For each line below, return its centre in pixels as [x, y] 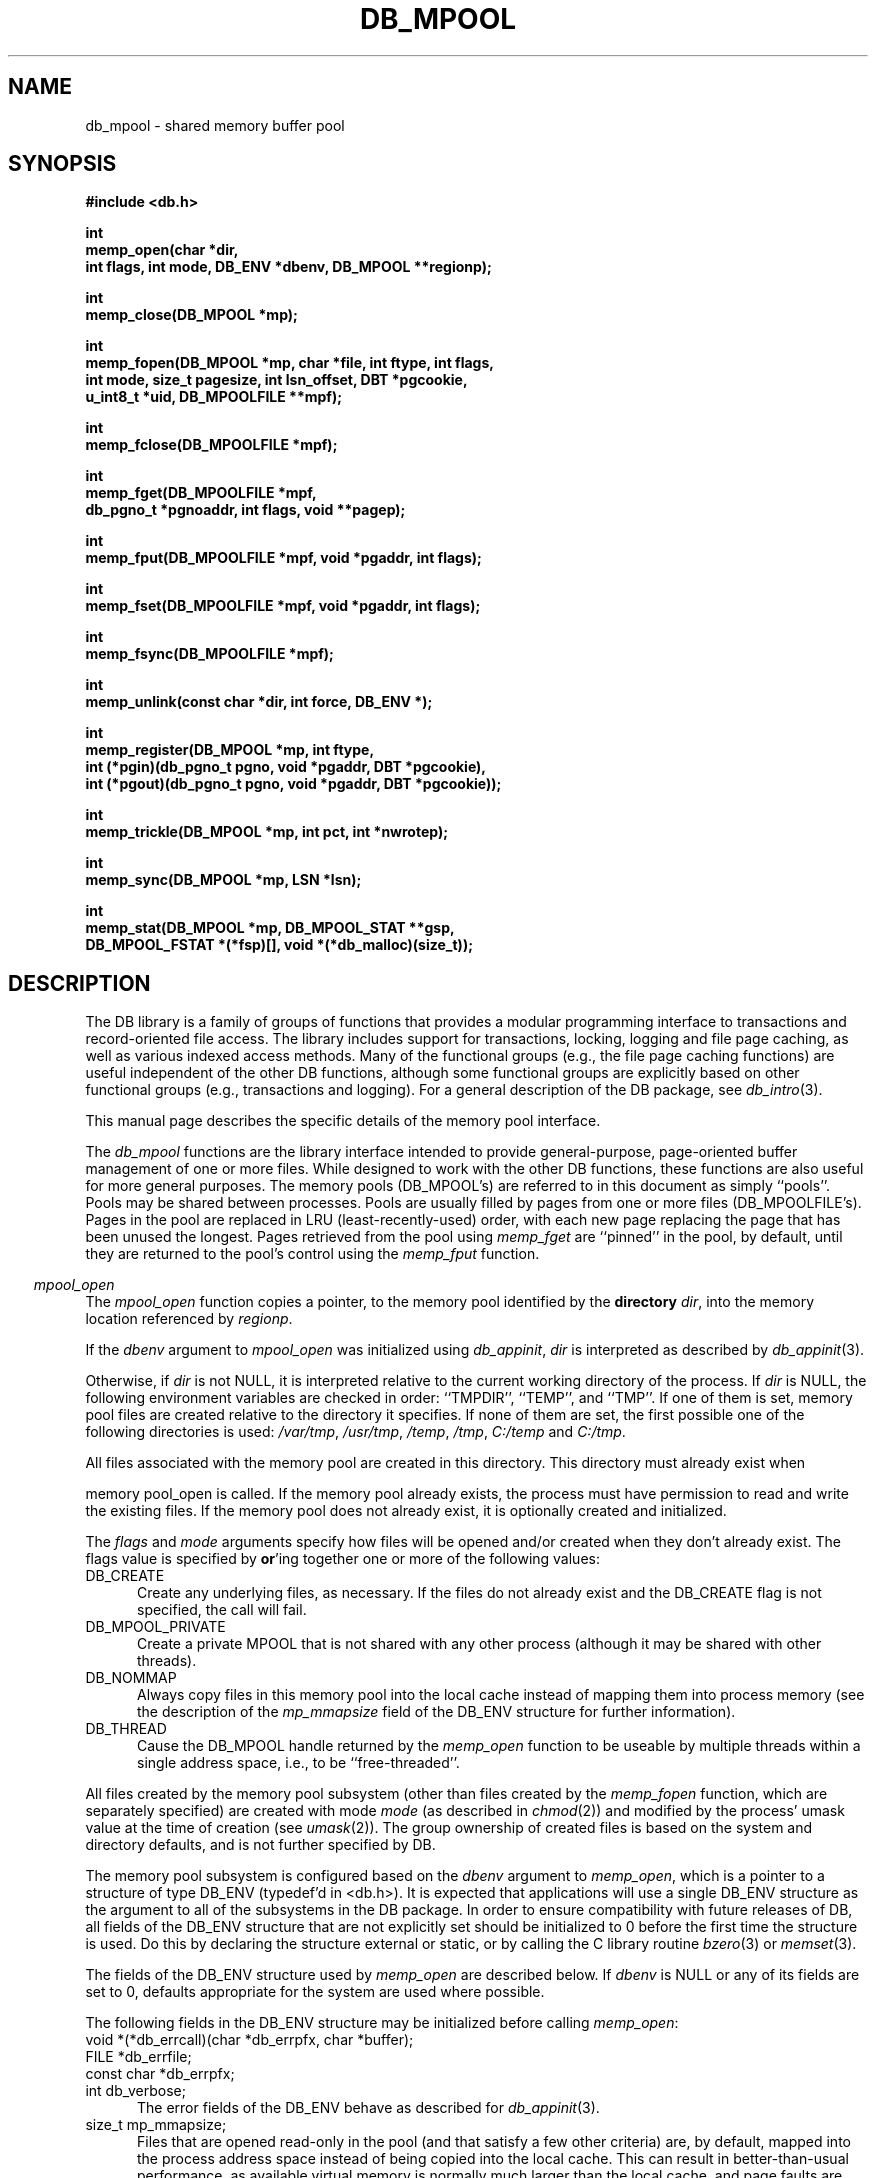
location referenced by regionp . [189, 1319]
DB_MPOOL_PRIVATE [155, 1627]
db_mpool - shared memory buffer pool [215, 125]
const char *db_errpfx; [160, 2074]
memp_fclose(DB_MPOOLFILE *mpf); [211, 445]
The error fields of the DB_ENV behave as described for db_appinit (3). [368, 2108]
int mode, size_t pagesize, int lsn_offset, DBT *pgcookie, [276, 380]
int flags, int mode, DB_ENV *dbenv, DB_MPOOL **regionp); [288, 267]
